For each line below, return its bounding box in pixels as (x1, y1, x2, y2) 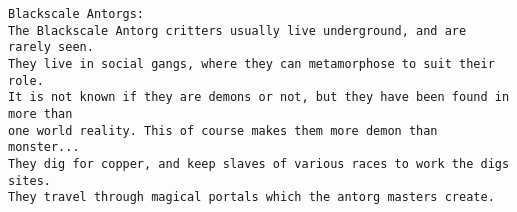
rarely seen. (8, 40, 94, 55)
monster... (8, 140, 80, 155)
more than (8, 106, 73, 121)
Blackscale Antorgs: (8, 7, 145, 21)
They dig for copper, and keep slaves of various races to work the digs (8, 156, 510, 171)
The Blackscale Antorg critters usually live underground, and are (8, 23, 467, 38)
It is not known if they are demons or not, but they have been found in (8, 90, 510, 105)
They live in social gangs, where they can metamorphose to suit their (8, 56, 495, 71)
